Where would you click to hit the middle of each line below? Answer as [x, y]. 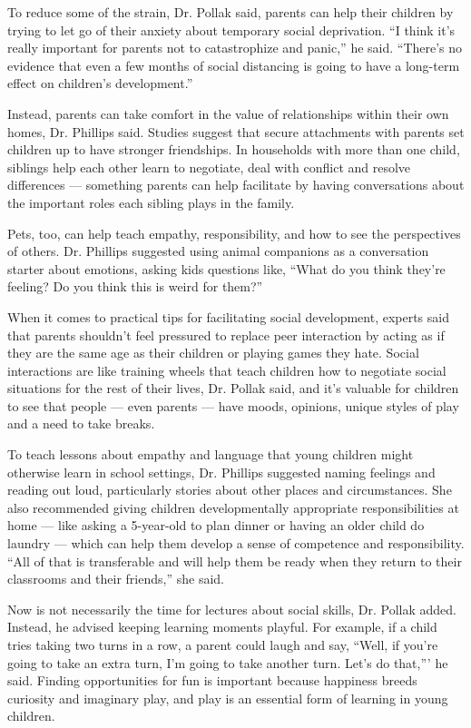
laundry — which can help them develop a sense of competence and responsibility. [236, 543]
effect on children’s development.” [100, 83]
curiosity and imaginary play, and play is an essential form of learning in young [228, 698]
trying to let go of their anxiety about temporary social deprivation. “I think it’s [231, 30]
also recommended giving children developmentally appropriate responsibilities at [233, 507]
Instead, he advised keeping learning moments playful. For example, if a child [222, 627]
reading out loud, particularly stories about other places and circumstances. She [230, 490]
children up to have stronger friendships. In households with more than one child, [234, 149]
